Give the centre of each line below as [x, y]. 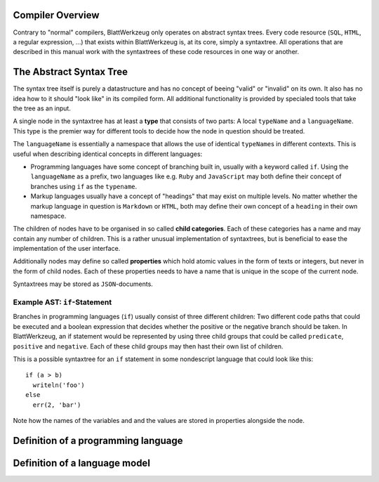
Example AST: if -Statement [62, 302]
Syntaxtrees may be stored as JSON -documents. [83, 284]
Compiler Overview [56, 15]
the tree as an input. [42, 108]
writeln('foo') [59, 385]
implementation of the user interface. [67, 249]
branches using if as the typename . [84, 186]
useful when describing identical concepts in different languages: [108, 154]
